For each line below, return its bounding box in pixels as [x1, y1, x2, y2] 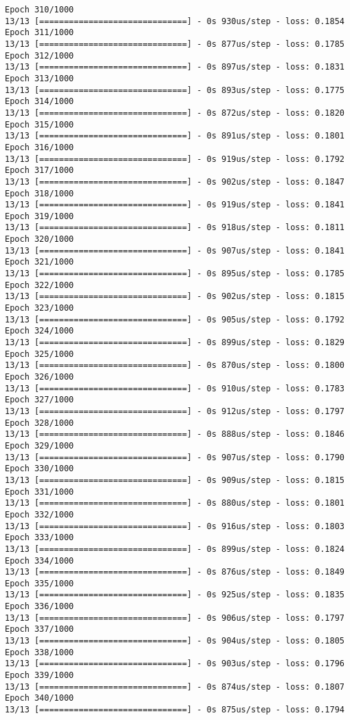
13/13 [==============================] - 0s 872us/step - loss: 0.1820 [5, 107, 344, 118]
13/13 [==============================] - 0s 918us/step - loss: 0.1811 [5, 223, 344, 233]
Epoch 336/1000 [5, 601, 74, 612]
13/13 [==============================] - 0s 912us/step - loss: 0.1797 [5, 406, 344, 416]
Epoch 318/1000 [5, 188, 74, 198]
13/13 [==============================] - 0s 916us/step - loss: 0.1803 [5, 521, 344, 531]
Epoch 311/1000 [5, 28, 74, 38]
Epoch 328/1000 [5, 418, 74, 428]
